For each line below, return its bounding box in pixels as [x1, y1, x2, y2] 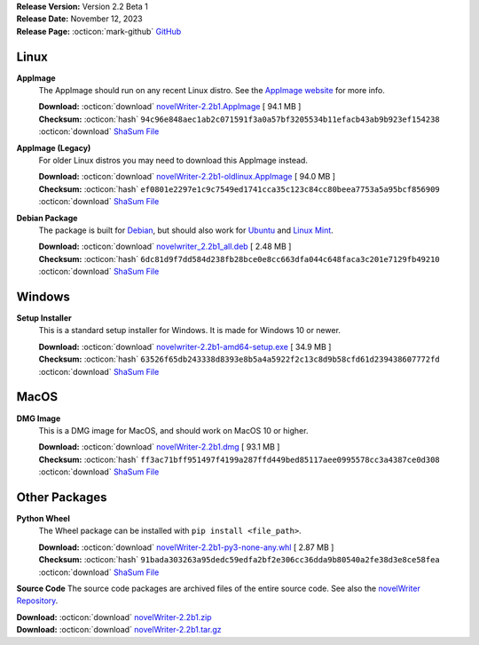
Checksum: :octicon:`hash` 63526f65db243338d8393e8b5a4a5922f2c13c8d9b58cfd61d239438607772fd [38, 354, 441, 364]
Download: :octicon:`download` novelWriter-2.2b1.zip [16, 611, 212, 622]
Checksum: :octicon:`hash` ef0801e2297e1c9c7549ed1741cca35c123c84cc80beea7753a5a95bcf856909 [38, 183, 441, 195]
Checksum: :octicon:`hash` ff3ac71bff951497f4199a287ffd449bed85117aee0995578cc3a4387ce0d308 [38, 454, 441, 465]
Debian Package [16, 212, 78, 223]
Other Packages [16, 490, 107, 505]
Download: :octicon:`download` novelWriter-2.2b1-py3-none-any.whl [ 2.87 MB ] [38, 542, 334, 553]
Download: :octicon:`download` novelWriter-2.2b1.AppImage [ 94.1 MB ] [38, 101, 302, 112]
